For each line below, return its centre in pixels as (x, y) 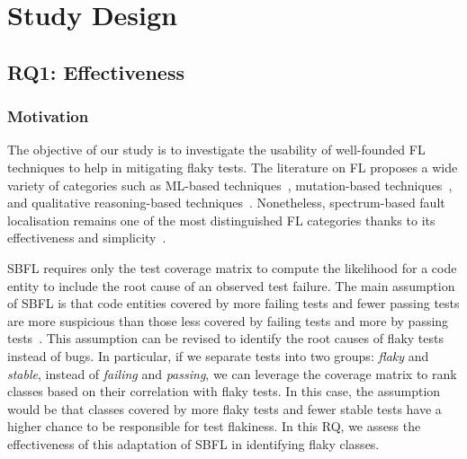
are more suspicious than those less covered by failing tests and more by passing (228, 320)
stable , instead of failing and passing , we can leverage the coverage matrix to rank (232, 373)
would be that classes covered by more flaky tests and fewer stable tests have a (225, 408)
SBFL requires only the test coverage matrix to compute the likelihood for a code (232, 267)
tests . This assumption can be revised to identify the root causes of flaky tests (225, 338)
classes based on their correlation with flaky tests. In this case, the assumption (224, 391)
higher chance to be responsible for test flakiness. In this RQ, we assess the (214, 426)
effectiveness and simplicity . (87, 238)
